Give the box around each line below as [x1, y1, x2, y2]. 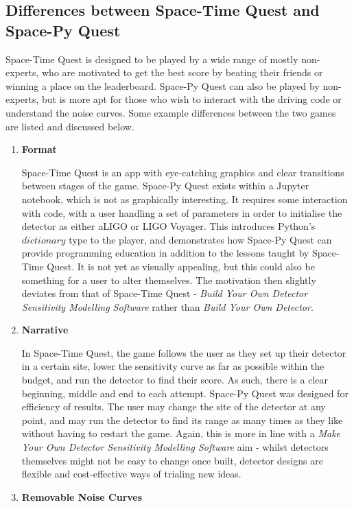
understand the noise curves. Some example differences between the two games [5, 105, 336, 119]
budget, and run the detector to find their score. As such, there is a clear [21, 373, 328, 387]
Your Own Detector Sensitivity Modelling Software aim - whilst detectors [21, 440, 329, 454]
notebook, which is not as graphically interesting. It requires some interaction [21, 191, 348, 206]
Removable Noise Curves [21, 489, 143, 504]
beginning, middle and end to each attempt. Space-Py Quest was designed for [21, 386, 349, 400]
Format [21, 142, 57, 156]
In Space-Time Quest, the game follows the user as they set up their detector [21, 345, 346, 359]
